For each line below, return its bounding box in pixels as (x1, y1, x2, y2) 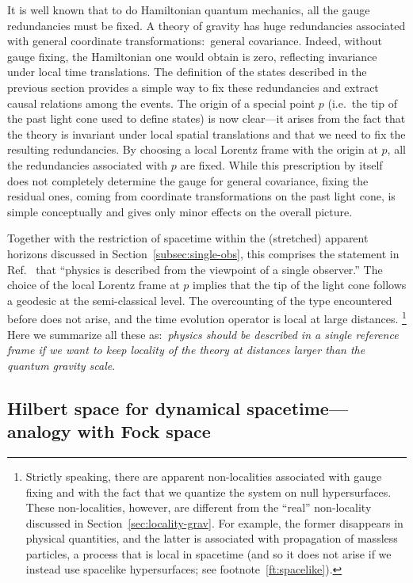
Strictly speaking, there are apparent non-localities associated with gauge (25, 467, 382, 484)
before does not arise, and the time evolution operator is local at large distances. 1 (7, 308, 407, 326)
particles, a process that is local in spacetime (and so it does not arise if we (25, 545, 392, 562)
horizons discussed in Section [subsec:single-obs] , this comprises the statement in (7, 245, 400, 261)
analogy (7, 419, 71, 444)
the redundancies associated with (7, 156, 168, 173)
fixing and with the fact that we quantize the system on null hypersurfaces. (25, 483, 392, 500)
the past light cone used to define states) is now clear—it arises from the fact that (7, 110, 406, 127)
